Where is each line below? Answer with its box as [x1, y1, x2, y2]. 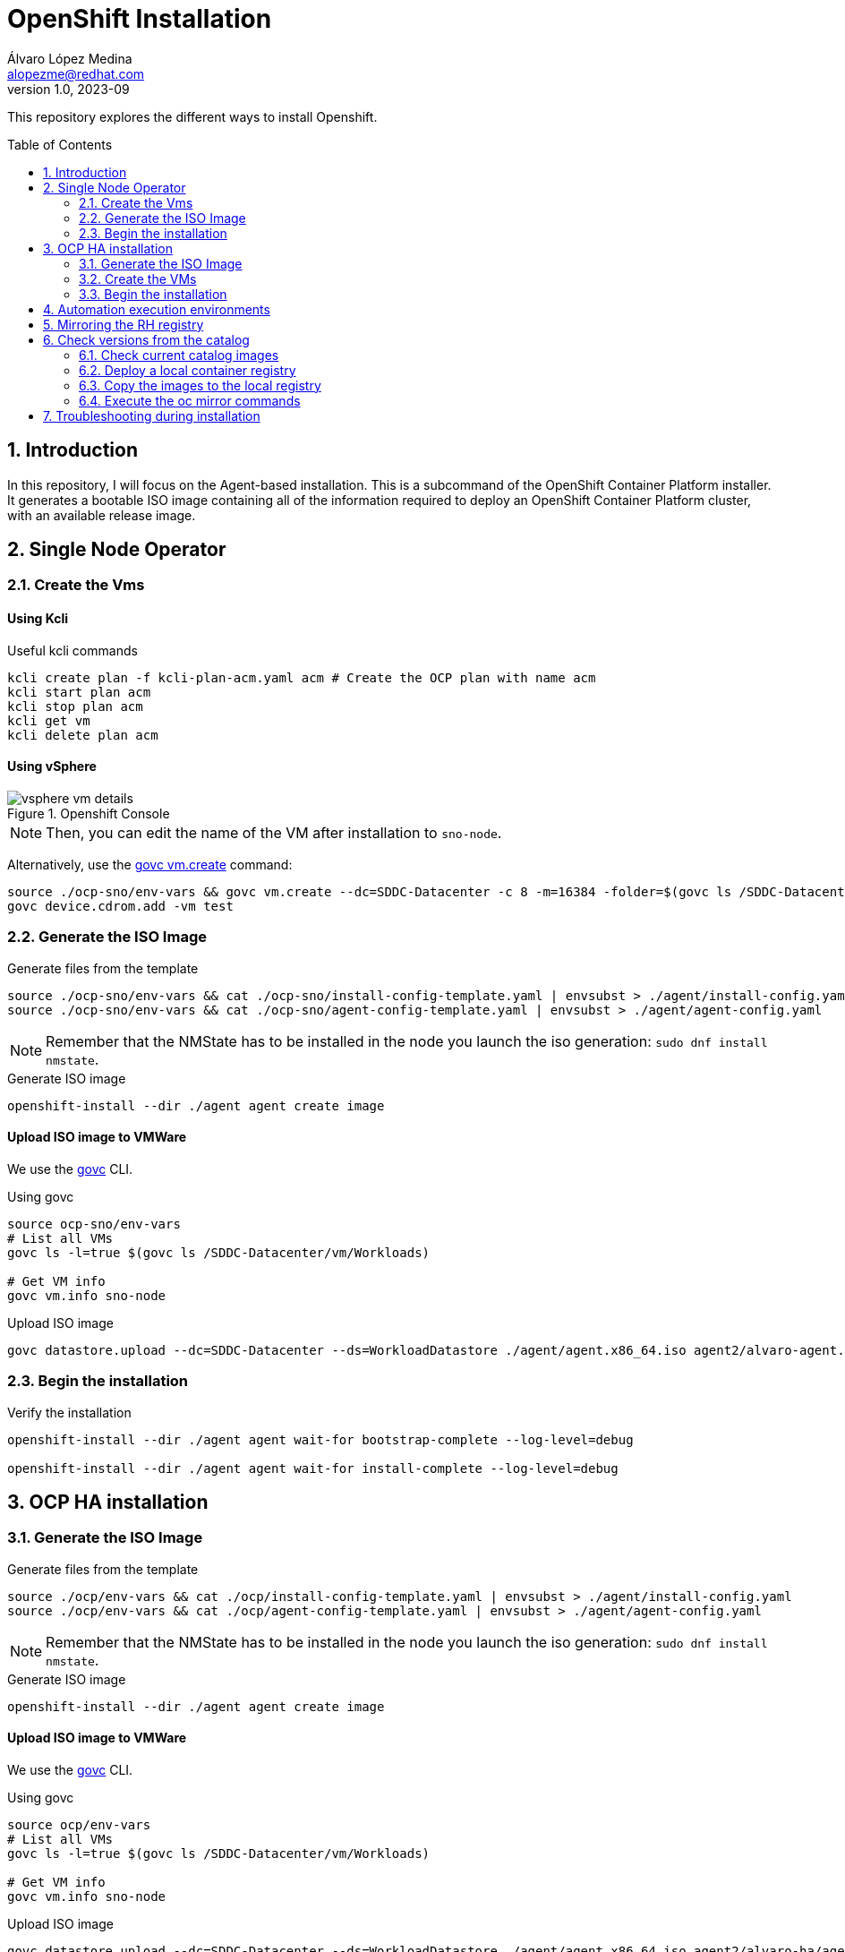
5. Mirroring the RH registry [43, 316, 204, 332]
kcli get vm [7, 713, 90, 728]
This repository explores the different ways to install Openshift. [7, 108, 378, 124]
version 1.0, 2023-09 [7, 81, 130, 97]
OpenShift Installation [7, 4, 272, 34]
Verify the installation [7, 1404, 132, 1420]
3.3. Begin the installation [79, 286, 227, 302]
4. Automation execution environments [43, 301, 270, 317]
